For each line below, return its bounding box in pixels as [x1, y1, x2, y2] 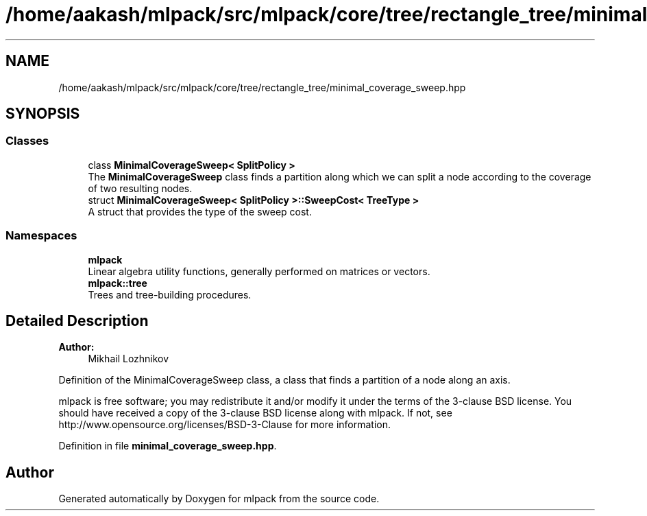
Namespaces [5, 228, 77, 243]
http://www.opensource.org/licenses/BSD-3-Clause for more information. [58, 419, 391, 431]
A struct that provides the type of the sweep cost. [88, 205, 312, 218]
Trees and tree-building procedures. [88, 288, 252, 301]
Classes [5, 134, 49, 148]
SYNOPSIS [5, 105, 80, 123]
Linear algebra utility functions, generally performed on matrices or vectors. [88, 265, 430, 277]
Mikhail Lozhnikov [88, 353, 169, 365]
